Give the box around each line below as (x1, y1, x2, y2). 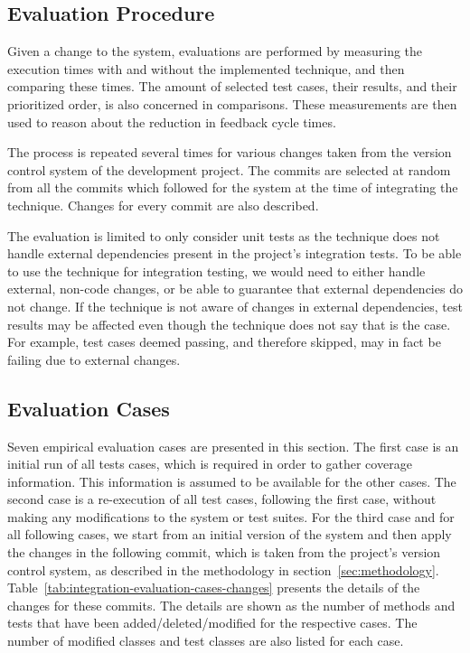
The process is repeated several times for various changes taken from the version (7, 143, 452, 162)
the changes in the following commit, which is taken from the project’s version (7, 543, 441, 562)
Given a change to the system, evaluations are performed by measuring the (7, 42, 423, 61)
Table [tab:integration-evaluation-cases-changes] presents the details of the (7, 578, 420, 597)
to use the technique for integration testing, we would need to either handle (7, 261, 426, 280)
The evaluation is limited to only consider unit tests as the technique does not (7, 226, 440, 245)
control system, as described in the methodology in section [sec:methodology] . (7, 560, 439, 579)
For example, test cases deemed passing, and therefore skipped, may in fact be (7, 332, 441, 351)
